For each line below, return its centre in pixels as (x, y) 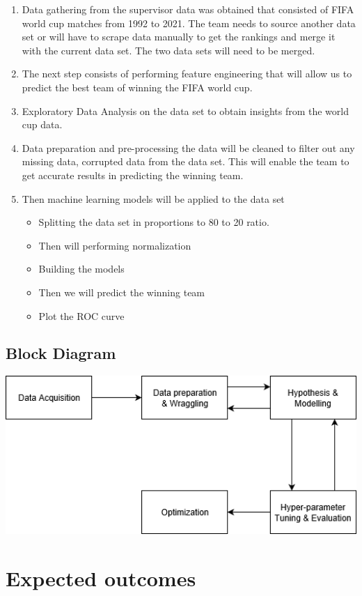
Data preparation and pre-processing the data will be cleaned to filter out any (188, 147)
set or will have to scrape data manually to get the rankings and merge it (179, 37)
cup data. (42, 124)
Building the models (81, 269)
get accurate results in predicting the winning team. (133, 175)
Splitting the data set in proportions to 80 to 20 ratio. (154, 222)
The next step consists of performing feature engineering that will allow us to (187, 74)
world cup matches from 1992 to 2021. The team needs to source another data (189, 23)
